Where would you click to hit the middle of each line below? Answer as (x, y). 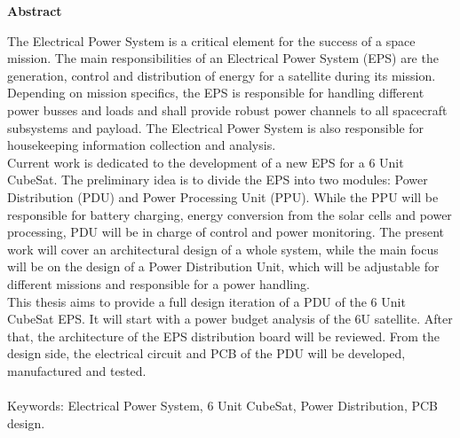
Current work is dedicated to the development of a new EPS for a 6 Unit (206, 162)
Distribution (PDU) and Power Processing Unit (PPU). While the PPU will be (223, 196)
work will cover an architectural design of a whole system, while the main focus (223, 249)
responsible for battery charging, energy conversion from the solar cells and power (230, 214)
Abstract (35, 11)
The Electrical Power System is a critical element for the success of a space (211, 40)
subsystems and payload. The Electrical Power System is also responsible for (216, 127)
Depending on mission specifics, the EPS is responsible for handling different (216, 93)
